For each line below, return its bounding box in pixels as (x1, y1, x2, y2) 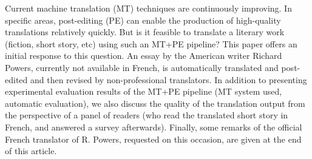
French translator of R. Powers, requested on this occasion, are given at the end (5, 132, 302, 145)
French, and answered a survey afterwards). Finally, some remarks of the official (5, 120, 302, 133)
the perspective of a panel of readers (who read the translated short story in (5, 109, 288, 121)
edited (5, 73, 28, 86)
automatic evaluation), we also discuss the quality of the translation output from (5, 96, 305, 109)
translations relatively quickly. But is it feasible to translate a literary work (5, 25, 285, 38)
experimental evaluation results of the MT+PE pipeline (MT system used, (5, 85, 282, 98)
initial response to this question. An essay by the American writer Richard (5, 49, 282, 62)
